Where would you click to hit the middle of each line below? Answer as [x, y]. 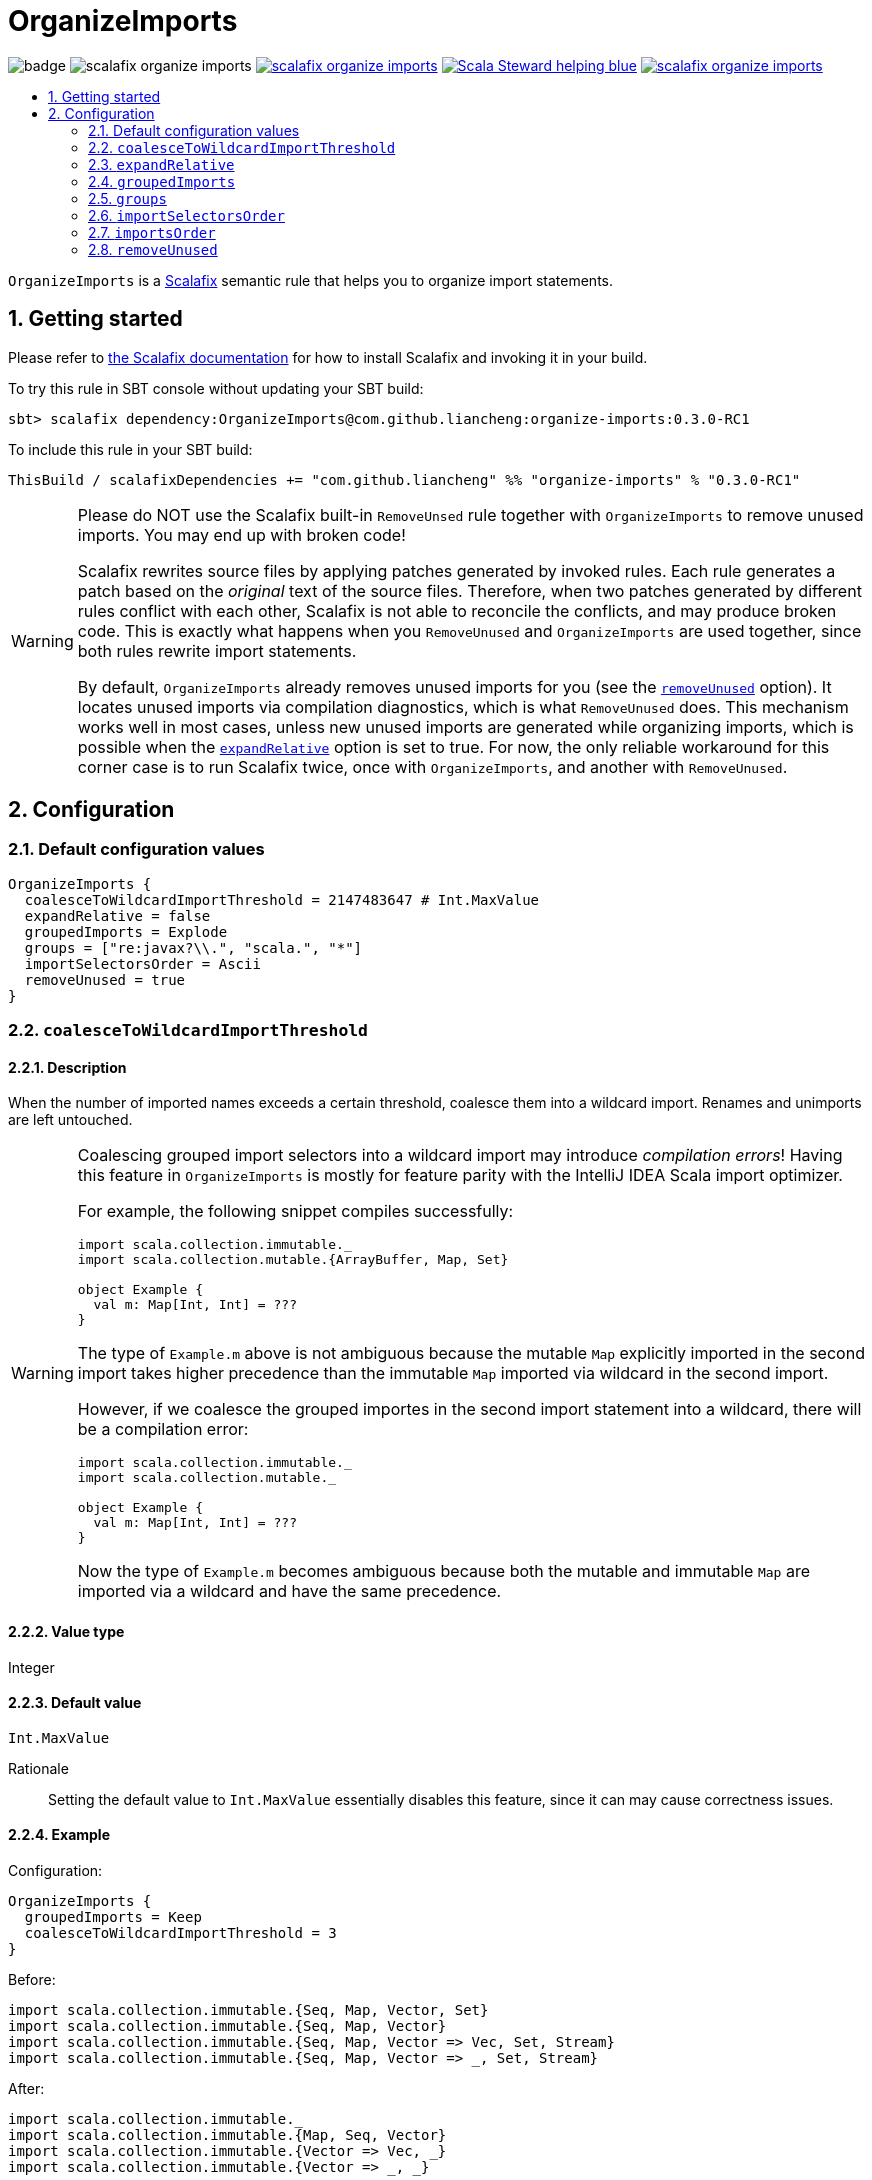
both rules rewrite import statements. [217, 650]
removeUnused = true [105, 979]
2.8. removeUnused [153, 249]
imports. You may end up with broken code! [241, 534]
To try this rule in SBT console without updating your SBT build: [216, 388]
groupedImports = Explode [126, 931]
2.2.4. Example [59, 1835]
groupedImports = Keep [113, 1917]
